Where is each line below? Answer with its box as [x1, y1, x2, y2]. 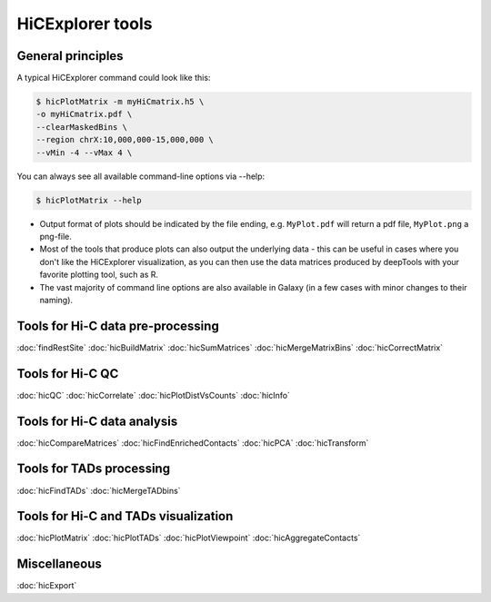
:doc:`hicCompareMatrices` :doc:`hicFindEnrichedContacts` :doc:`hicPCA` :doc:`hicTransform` [16, 437, 369, 449]
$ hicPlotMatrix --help [35, 195, 143, 205]
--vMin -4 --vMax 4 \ [35, 147, 133, 158]
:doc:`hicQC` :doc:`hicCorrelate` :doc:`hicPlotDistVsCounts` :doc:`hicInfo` [16, 390, 291, 400]
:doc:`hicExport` [16, 580, 77, 591]
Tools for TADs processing [16, 461, 171, 477]
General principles [16, 48, 124, 64]
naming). [39, 294, 73, 305]
